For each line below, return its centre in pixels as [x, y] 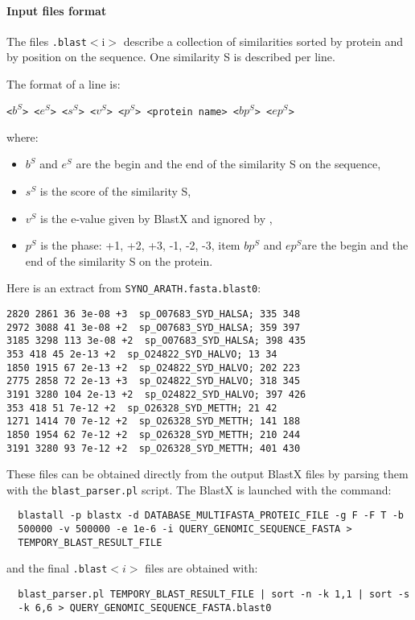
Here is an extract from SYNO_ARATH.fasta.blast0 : [134, 288]
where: [23, 136]
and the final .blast [57, 568]
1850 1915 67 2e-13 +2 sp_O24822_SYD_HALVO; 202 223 [154, 368]
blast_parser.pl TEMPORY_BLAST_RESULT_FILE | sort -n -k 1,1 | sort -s [214, 595]
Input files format [57, 10]
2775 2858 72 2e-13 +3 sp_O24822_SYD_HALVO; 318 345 [154, 381]
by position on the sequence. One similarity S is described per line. [171, 57]
